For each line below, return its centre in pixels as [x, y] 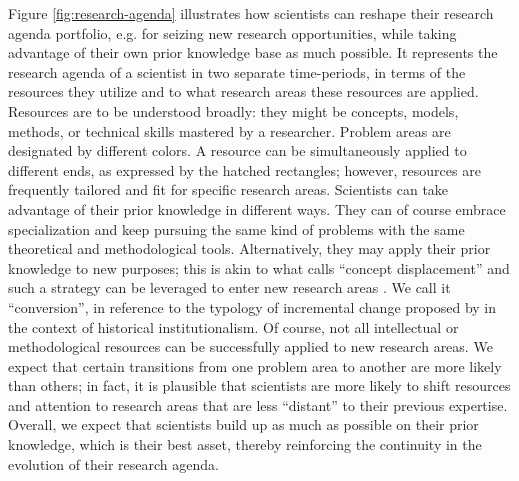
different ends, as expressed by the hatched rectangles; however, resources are [244, 169]
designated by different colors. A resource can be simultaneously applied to [237, 150]
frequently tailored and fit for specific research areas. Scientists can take [228, 189]
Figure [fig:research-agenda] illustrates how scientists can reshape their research [251, 13]
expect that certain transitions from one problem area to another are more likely [255, 365]
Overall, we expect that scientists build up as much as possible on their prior [243, 424]
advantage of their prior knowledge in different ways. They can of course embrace [257, 208]
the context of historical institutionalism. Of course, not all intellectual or [233, 326]
